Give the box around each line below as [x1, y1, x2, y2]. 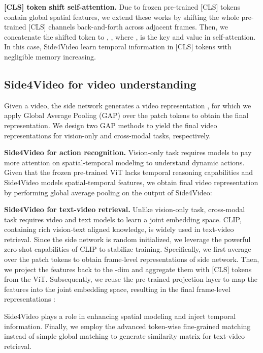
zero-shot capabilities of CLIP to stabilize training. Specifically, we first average [4, 244, 251, 254]
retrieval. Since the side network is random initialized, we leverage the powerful [4, 233, 251, 244]
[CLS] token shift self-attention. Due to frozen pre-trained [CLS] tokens [4, 2, 241, 12]
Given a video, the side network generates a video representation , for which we [4, 100, 251, 110]
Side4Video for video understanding [4, 76, 196, 92]
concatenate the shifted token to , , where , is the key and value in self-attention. [4, 31, 256, 42]
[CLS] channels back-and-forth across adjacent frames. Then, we [28, 21, 228, 32]
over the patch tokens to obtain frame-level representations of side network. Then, [4, 254, 259, 264]
